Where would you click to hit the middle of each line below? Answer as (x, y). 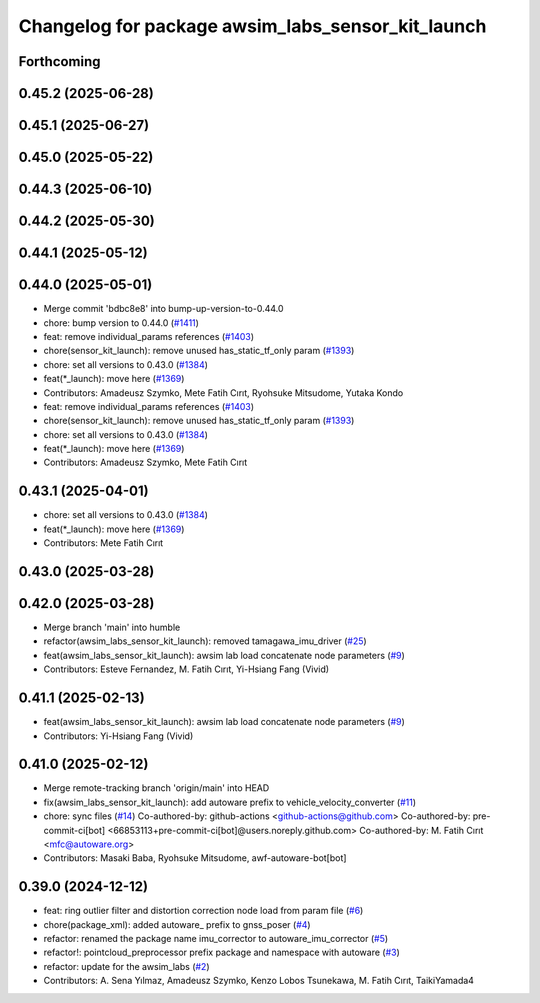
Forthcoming (59, 61)
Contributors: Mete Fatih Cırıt (103, 543)
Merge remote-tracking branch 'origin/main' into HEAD (156, 788)
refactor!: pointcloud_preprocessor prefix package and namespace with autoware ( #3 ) (221, 952)
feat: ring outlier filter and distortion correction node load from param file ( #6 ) (203, 911)
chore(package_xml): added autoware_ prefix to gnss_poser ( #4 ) (177, 924)
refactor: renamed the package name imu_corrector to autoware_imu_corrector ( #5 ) (216, 939)
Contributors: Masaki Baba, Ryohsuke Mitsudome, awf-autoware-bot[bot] (195, 858)
